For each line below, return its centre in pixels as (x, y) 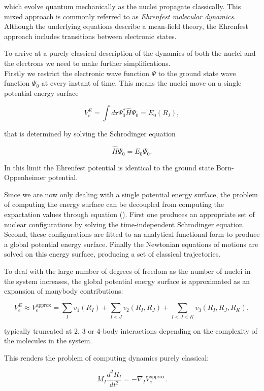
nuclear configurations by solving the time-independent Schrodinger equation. (125, 224)
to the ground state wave (197, 73)
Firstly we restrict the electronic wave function (77, 73)
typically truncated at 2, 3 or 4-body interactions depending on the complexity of (131, 330)
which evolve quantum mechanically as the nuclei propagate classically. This (123, 6)
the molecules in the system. (48, 341)
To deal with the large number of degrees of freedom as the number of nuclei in (127, 271)
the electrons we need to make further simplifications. (87, 63)
